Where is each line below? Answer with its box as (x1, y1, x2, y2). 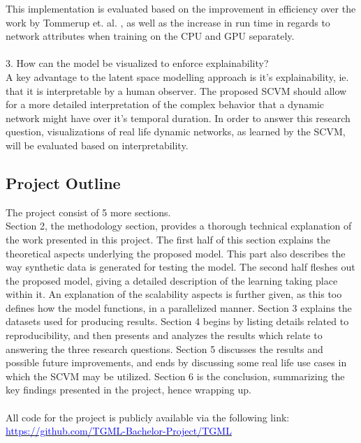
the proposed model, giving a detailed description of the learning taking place (6, 273, 338, 287)
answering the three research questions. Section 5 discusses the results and (6, 341, 323, 356)
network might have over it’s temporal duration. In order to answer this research (6, 110, 351, 125)
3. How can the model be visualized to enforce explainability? (6, 56, 269, 70)
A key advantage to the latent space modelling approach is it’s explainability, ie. (6, 69, 349, 84)
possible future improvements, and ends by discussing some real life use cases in (6, 355, 347, 370)
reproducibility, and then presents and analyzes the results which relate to (6, 328, 323, 343)
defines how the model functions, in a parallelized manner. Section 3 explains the (6, 300, 352, 315)
